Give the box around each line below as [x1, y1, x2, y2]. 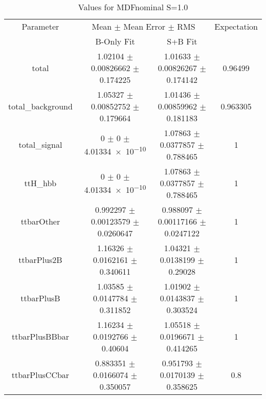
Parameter [21, 20, 59, 32]
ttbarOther [20, 215, 60, 227]
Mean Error [123, 20, 166, 32]
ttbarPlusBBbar [11, 330, 69, 342]
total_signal [18, 139, 62, 150]
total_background [8, 100, 73, 112]
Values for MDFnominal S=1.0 [78, 1, 188, 13]
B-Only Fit [95, 35, 135, 47]
